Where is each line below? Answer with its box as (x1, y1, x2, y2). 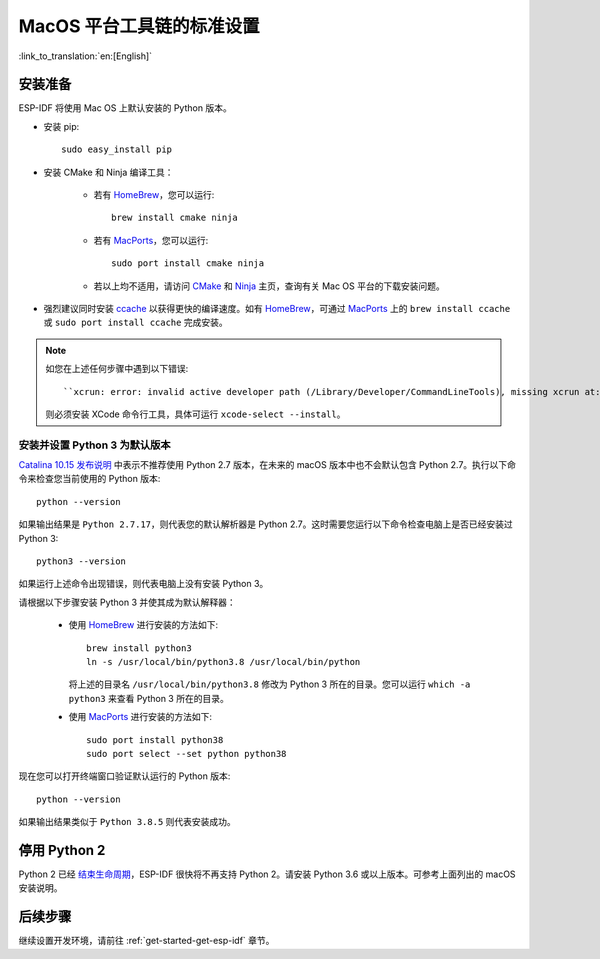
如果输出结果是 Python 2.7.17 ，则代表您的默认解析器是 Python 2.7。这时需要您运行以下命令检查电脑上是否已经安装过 (18, 518, 514, 530)
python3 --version (36, 556, 127, 567)
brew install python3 (86, 642, 192, 654)
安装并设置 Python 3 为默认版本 (18, 438, 171, 452)
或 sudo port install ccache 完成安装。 (43, 316, 229, 329)
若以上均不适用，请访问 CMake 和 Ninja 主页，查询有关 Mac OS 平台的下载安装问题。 (93, 280, 445, 292)
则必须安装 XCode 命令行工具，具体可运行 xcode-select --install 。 (45, 408, 346, 420)
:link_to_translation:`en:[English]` (18, 50, 153, 62)
